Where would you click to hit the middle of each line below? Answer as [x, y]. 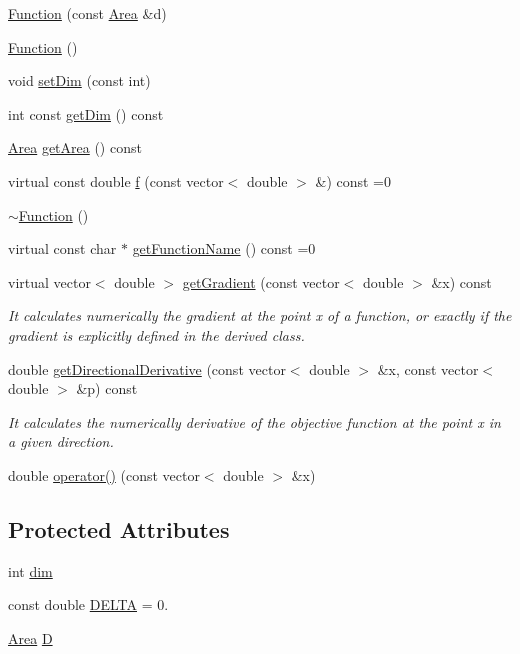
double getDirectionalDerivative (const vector [147, 368]
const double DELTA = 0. [88, 604]
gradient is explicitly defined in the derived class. [156, 334]
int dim [30, 570]
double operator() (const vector [104, 474]
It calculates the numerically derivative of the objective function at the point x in [254, 421]
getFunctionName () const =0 [224, 248]
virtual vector [49, 281]
